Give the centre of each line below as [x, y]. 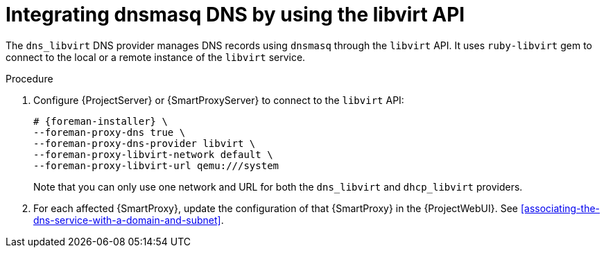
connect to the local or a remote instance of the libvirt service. [156, 57]
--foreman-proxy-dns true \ [110, 132]
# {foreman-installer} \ [101, 121]
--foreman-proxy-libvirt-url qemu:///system [156, 165]
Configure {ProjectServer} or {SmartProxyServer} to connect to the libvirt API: [219, 100]
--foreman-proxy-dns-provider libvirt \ [145, 143]
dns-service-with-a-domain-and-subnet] [127, 220]
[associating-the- [560, 208]
